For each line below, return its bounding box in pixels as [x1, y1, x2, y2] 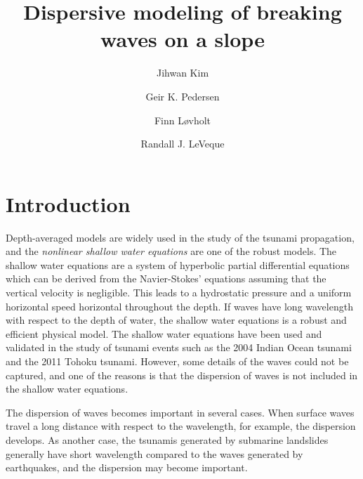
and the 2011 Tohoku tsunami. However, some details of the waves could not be [6, 353, 349, 368]
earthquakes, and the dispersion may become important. [6, 460, 248, 475]
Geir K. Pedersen [145, 88, 220, 103]
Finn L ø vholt [154, 112, 211, 127]
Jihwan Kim [156, 65, 209, 80]
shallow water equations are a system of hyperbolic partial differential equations [6, 257, 350, 272]
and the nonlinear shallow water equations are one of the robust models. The [6, 244, 337, 258]
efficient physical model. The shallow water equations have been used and [6, 326, 322, 341]
